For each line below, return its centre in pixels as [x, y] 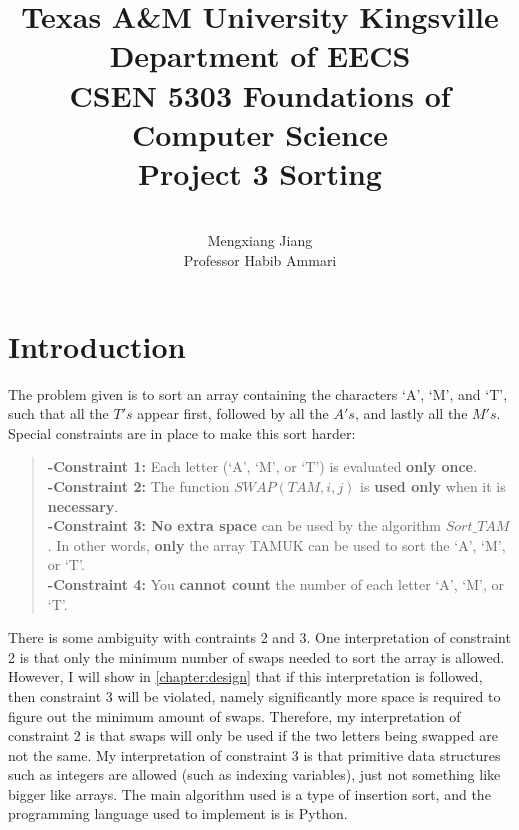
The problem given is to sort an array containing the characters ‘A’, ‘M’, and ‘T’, [258, 393]
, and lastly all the [411, 413]
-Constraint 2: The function [138, 485]
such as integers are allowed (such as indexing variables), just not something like [254, 774]
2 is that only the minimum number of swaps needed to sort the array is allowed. [256, 656]
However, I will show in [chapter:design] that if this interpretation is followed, [245, 676]
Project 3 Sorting [260, 172]
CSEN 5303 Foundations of [260, 94]
